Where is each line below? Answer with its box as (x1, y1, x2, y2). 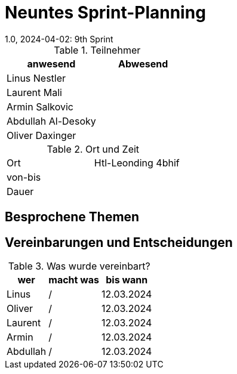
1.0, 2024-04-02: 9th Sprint (5, 33, 113, 44)
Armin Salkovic (7, 100, 73, 113)
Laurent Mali (7, 86, 62, 98)
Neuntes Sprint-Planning (5, 2, 206, 23)
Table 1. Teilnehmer (54, 44, 141, 56)
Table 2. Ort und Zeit (47, 143, 140, 155)
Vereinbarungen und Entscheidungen (5, 234, 233, 250)
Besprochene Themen (5, 209, 140, 225)
